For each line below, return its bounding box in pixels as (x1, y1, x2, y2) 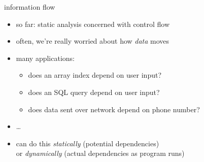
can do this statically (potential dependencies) (16, 138, 159, 148)
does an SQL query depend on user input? (28, 86, 160, 97)
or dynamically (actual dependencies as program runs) (16, 148, 185, 158)
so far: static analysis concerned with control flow (16, 18, 169, 29)
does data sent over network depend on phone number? (28, 104, 200, 114)
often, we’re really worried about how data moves (16, 36, 169, 46)
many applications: (16, 52, 75, 63)
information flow (4, 2, 55, 12)
